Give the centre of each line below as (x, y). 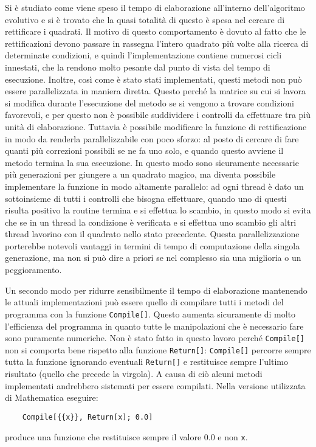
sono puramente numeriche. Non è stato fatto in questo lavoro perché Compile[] (155, 338)
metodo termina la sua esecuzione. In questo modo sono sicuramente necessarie (152, 162)
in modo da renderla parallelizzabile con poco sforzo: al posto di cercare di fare (152, 138)
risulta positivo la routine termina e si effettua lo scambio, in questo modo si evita (158, 210)
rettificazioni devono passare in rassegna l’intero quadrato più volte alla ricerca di (157, 43)
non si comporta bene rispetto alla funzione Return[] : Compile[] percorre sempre (158, 349)
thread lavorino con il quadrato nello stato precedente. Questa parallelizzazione (152, 234)
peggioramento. (33, 270)
